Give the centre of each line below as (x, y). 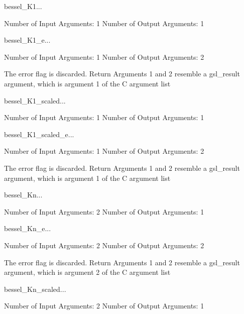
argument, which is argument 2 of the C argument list (87, 272)
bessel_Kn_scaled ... (35, 289)
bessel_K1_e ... (27, 40)
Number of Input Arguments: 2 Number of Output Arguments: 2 (104, 245)
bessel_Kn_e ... (28, 228)
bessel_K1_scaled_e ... (39, 134)
